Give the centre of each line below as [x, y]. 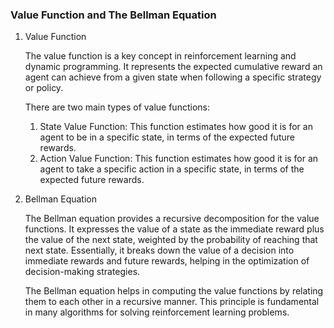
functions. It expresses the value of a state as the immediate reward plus [174, 229]
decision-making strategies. [82, 272]
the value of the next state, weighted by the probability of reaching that [171, 240]
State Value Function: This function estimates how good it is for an [176, 127]
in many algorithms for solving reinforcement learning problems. [157, 312]
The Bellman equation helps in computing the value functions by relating [174, 291]
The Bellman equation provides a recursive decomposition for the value [172, 219]
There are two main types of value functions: [117, 107]
